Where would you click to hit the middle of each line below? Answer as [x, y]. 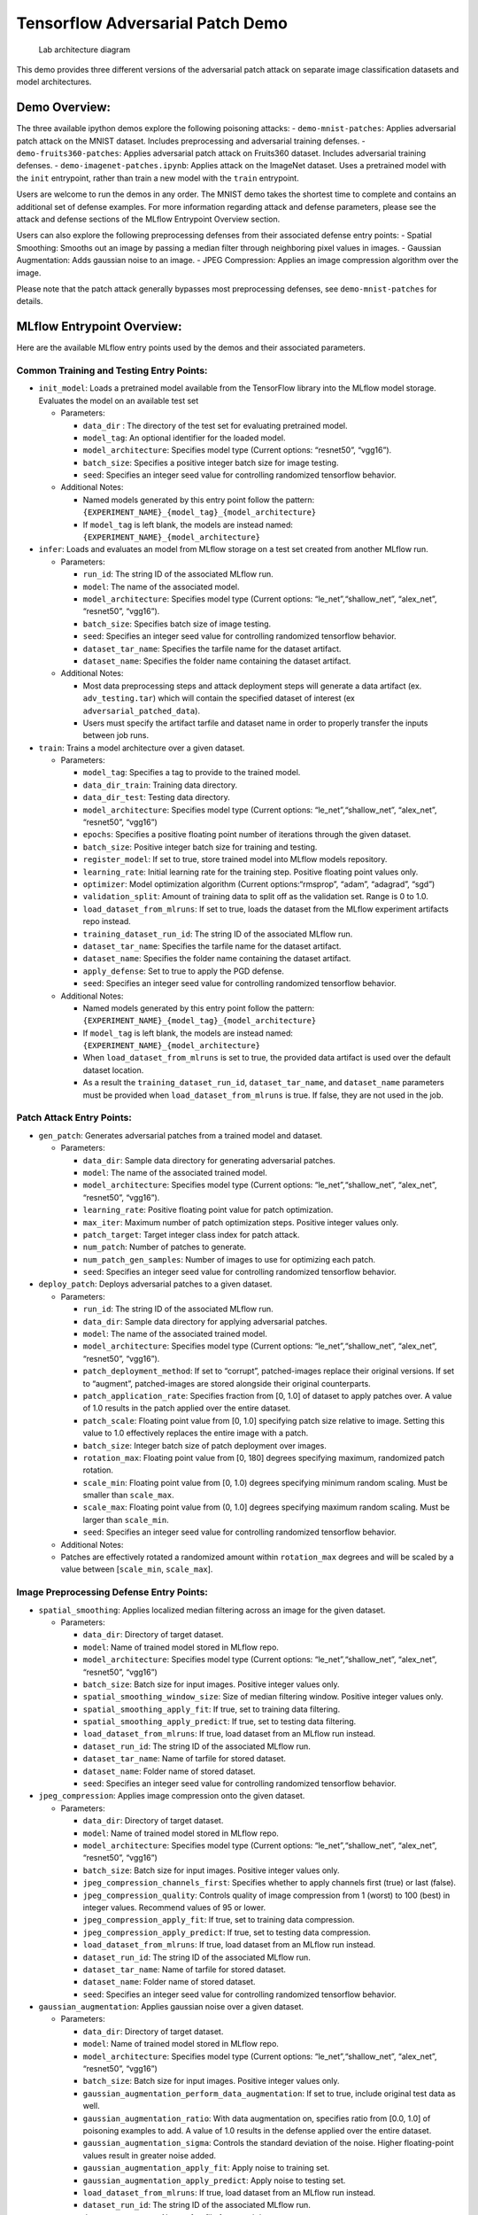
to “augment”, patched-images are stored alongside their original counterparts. [227, 1383]
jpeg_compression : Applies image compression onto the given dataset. [172, 1796]
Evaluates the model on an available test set [119, 400]
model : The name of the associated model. [161, 587]
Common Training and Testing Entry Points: [112, 370]
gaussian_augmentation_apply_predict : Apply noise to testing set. [214, 2180]
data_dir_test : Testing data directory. [156, 797]
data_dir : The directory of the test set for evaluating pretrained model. [215, 425]
